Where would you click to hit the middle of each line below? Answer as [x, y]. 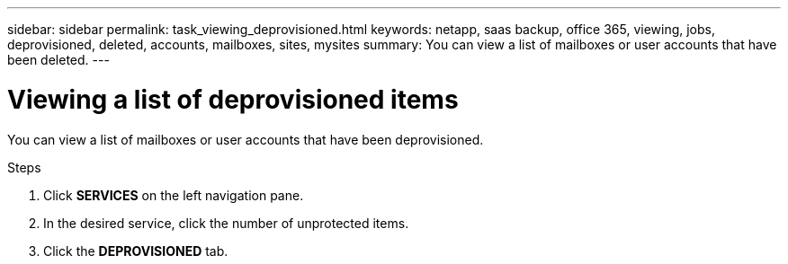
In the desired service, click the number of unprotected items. [226, 223]
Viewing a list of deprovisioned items [233, 99]
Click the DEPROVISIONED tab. [136, 251]
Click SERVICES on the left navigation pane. [174, 195]
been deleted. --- [58, 60]
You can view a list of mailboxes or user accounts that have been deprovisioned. [246, 139]
